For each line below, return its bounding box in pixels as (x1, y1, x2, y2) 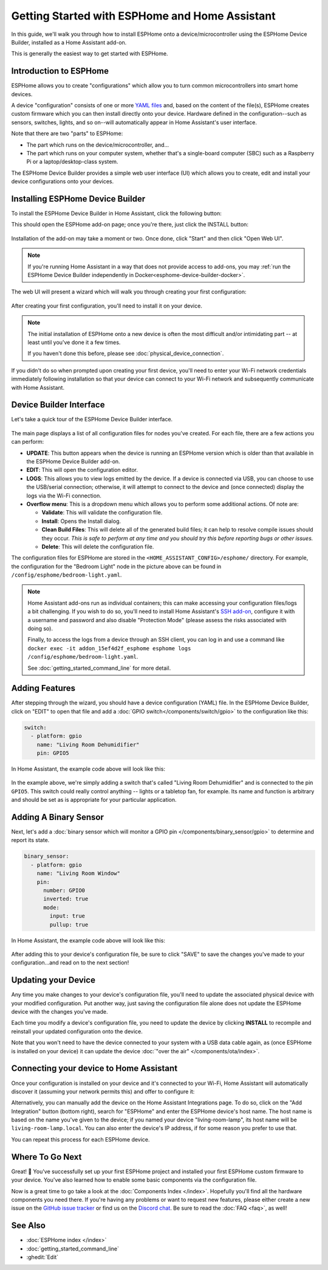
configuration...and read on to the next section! (11, 959, 129, 966)
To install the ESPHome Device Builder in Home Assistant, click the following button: (11, 210, 222, 217)
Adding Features (11, 683, 76, 693)
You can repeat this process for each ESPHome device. (11, 1135, 150, 1143)
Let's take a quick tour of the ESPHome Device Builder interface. (11, 416, 173, 423)
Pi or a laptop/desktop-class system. (26, 158, 118, 166)
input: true (49, 913, 85, 919)
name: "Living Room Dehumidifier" (36, 741, 140, 748)
